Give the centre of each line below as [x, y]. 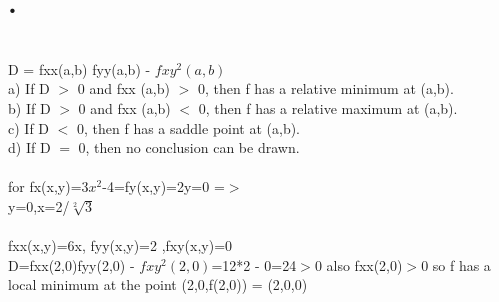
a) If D [29, 88]
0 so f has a [456, 264]
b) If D [29, 107]
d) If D [29, 147]
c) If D [29, 127]
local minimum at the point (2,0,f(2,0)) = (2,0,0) [158, 284]
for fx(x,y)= [45, 186]
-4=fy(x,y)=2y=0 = [163, 186]
